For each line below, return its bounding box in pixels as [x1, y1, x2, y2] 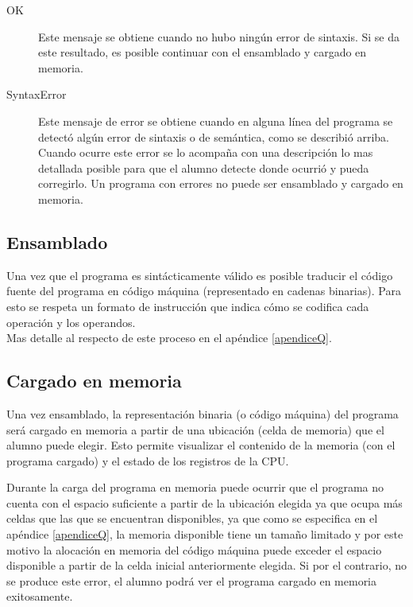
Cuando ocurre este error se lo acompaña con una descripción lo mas [38, 144, 373, 161]
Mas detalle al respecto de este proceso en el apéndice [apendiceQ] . [6, 329, 332, 346]
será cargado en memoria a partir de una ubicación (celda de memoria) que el [6, 421, 384, 438]
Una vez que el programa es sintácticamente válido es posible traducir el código [6, 267, 393, 283]
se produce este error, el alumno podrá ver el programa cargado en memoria [6, 572, 377, 589]
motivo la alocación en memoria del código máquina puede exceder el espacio [6, 541, 382, 558]
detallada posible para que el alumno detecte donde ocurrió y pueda [38, 159, 369, 176]
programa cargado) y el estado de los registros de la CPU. [6, 452, 289, 469]
